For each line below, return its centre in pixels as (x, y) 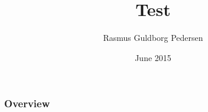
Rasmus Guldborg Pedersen (153, 38)
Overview (27, 103)
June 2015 (153, 57)
